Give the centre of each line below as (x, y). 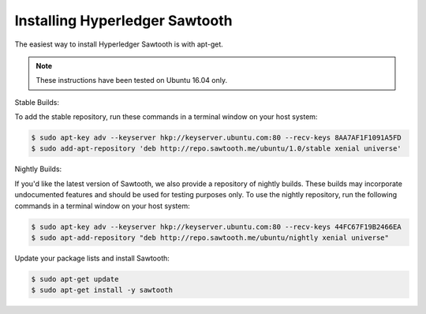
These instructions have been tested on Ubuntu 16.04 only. (132, 80)
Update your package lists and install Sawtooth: (92, 258)
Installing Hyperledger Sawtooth (123, 21)
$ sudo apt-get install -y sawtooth (102, 290)
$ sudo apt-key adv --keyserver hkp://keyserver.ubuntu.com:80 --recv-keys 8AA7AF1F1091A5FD (216, 138)
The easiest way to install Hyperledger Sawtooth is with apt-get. (119, 44)
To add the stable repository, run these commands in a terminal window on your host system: (166, 117)
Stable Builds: (37, 102)
